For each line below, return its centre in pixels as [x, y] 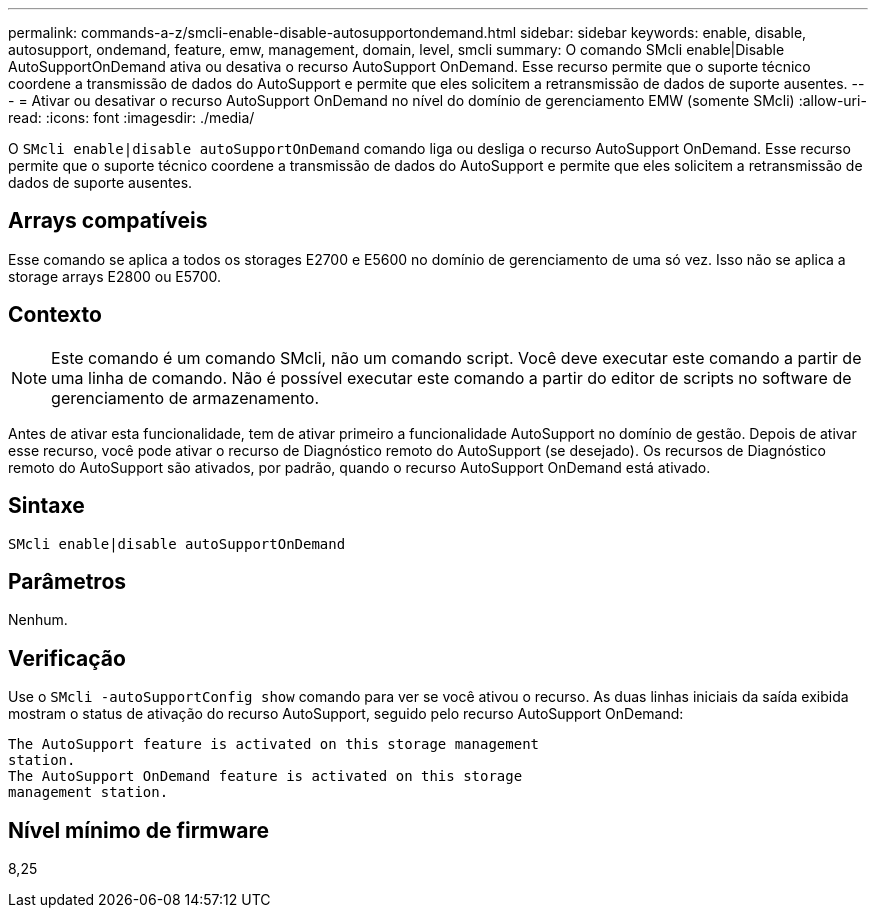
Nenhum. [38, 620]
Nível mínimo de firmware [139, 830]
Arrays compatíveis [108, 221]
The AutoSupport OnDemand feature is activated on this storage [265, 776]
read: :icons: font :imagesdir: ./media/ [131, 117]
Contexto [55, 315]
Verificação [67, 658]
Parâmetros [67, 581]
